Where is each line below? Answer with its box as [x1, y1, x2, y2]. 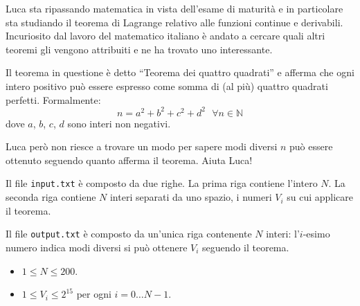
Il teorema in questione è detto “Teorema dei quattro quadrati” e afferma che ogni [6, 65, 354, 80]
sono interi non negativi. [67, 116, 171, 130]
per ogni [76, 287, 111, 301]
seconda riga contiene [6, 190, 96, 204]
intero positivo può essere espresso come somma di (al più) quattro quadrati [6, 78, 328, 93]
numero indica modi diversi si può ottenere [6, 240, 188, 254]
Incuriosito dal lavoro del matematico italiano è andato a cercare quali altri [6, 28, 325, 43]
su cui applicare [287, 190, 354, 204]
